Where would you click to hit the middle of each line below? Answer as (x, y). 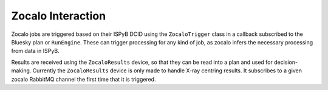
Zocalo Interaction (59, 16)
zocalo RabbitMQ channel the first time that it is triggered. (84, 79)
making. (21, 71)
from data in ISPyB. (36, 51)
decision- (285, 62)
